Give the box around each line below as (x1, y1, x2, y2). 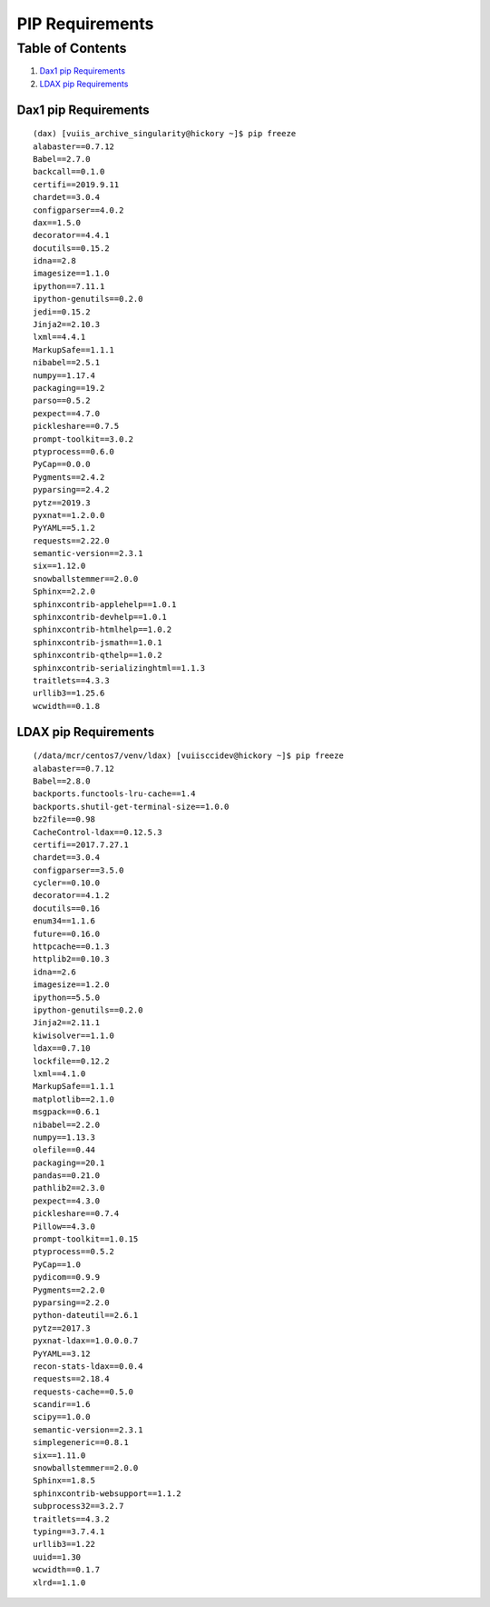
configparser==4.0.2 (33, 205, 124, 215)
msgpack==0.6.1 (33, 1107, 101, 1117)
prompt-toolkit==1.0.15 (33, 1234, 139, 1244)
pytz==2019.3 (33, 497, 91, 508)
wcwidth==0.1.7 (33, 1564, 101, 1575)
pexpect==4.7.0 (33, 408, 101, 418)
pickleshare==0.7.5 (33, 421, 120, 432)
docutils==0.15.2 (33, 243, 110, 254)
